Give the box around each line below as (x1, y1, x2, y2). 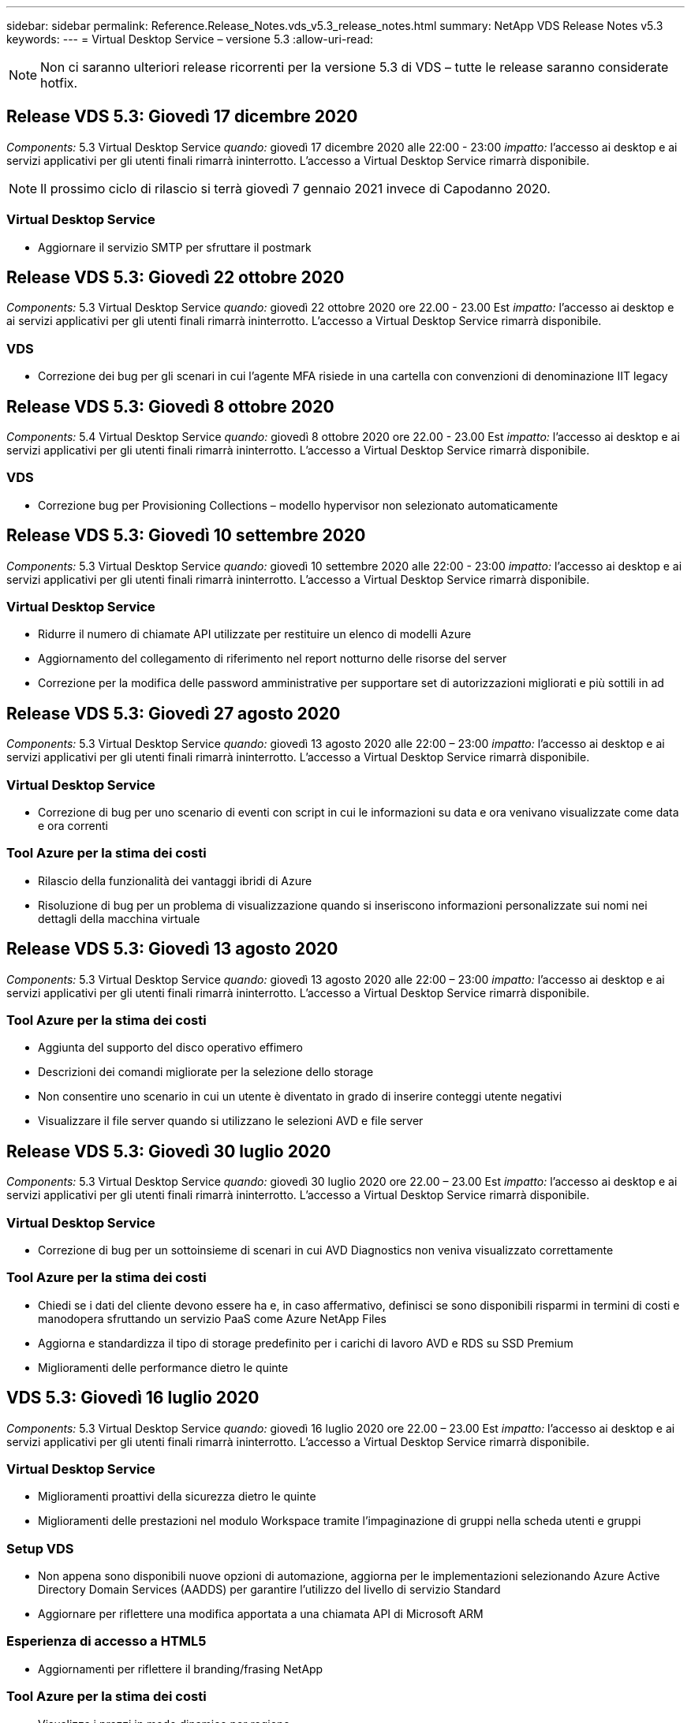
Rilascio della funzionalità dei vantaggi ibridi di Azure (38, 873, 312, 888)
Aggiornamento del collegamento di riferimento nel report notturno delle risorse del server (38, 652, 507, 666)
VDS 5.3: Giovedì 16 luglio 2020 (6, 1388, 260, 1408)
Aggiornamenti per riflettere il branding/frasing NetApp (38, 1661, 323, 1676)
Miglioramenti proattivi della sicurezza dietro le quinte (38, 1489, 316, 1504)
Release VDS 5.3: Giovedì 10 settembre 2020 (6, 525, 366, 546)
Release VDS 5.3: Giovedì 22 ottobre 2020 (6, 267, 345, 288)
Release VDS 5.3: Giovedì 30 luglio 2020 (6, 1141, 331, 1161)
